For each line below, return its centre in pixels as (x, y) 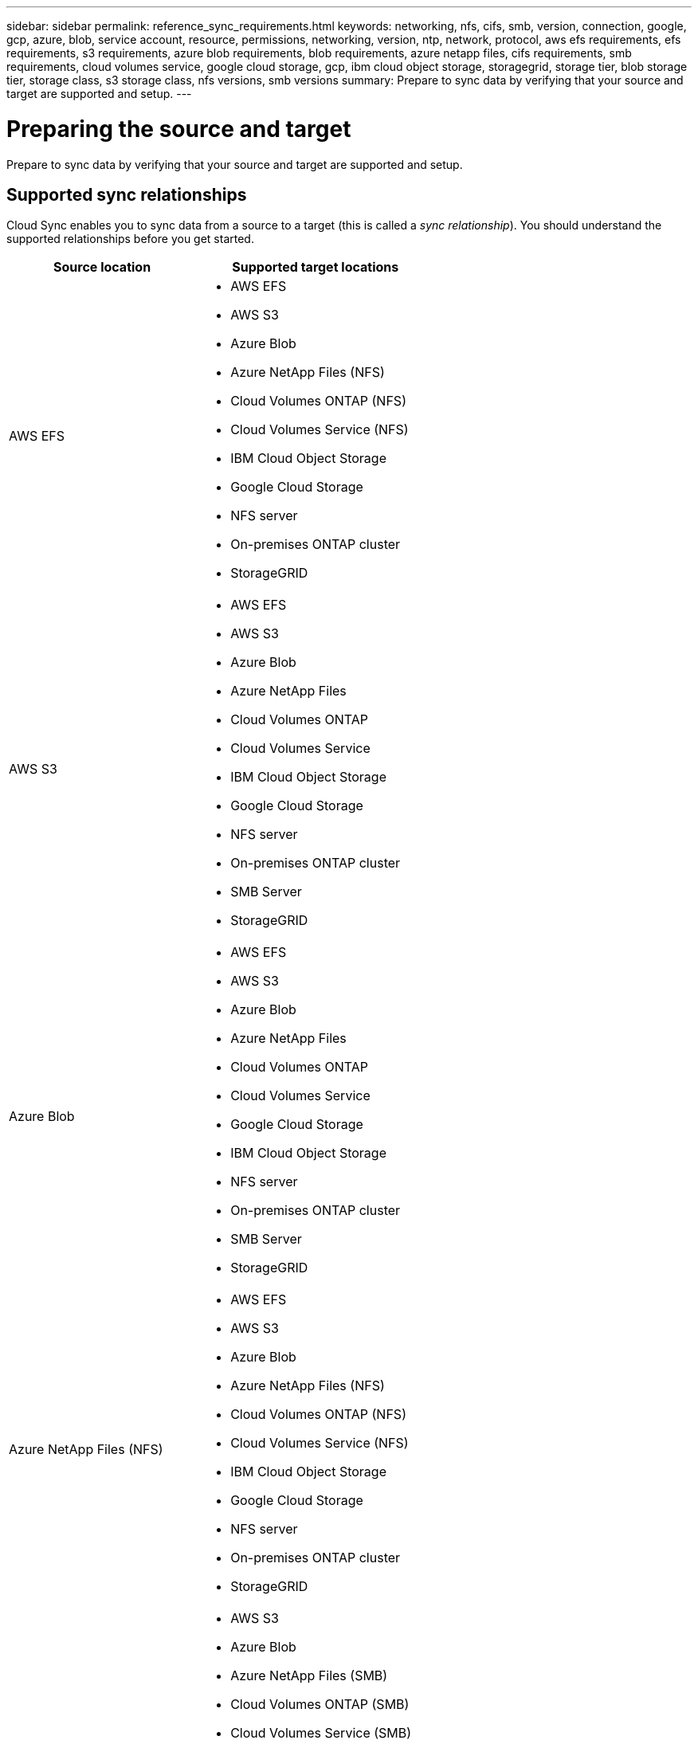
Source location (102, 267)
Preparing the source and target (179, 129)
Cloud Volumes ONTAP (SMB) (320, 1705)
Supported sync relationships (127, 194)
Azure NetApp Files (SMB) (309, 1676)
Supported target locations (316, 267)
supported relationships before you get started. (130, 239)
